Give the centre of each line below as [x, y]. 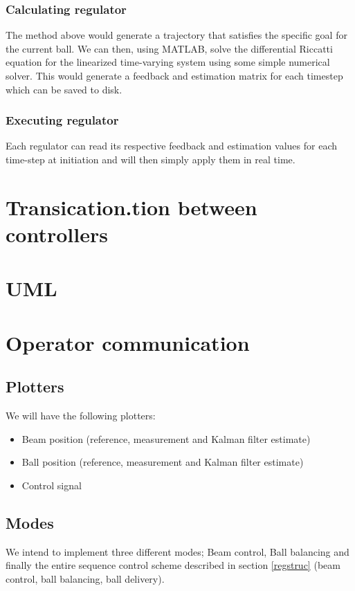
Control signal [52, 485]
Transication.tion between [131, 207]
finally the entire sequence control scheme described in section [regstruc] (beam [173, 565]
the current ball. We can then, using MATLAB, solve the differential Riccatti [169, 48]
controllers [57, 234]
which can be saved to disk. [64, 89]
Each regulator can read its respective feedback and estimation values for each [171, 146]
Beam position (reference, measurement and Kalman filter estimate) [166, 438]
